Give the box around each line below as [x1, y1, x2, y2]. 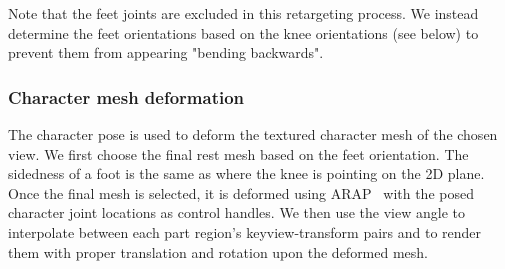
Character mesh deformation [8, 84, 245, 109]
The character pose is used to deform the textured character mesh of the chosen [8, 124, 498, 144]
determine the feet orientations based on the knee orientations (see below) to [8, 22, 479, 43]
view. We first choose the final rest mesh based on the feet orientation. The [8, 143, 469, 164]
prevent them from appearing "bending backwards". [8, 42, 324, 63]
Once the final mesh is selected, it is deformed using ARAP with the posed [8, 182, 474, 203]
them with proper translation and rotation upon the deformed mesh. [8, 241, 429, 262]
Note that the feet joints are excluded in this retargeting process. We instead [8, 3, 479, 23]
